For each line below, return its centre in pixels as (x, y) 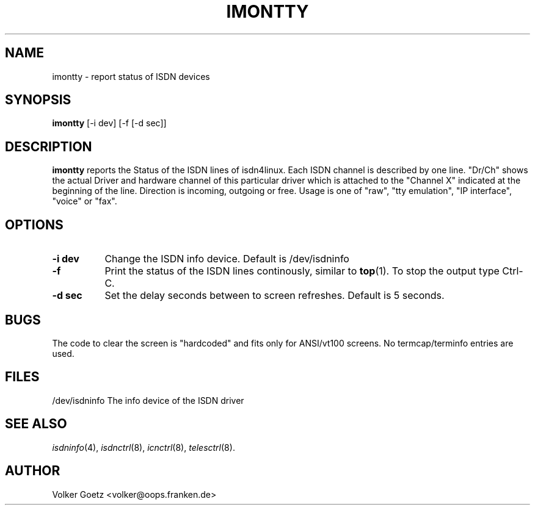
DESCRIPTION (49, 146)
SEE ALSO (36, 424)
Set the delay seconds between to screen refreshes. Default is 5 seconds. (275, 296)
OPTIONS (34, 224)
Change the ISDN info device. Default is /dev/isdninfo (227, 259)
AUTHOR (33, 471)
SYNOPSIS (38, 100)
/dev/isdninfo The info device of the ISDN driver (148, 400)
